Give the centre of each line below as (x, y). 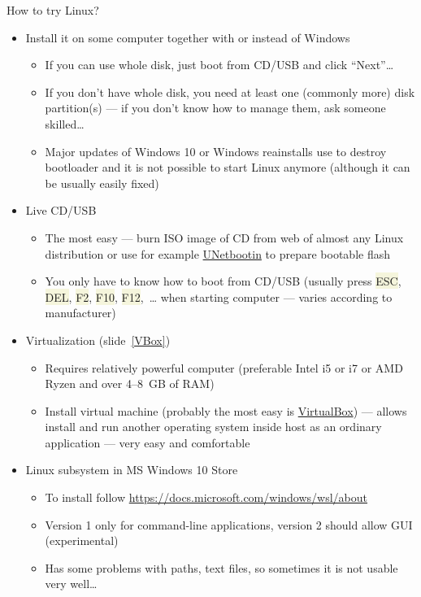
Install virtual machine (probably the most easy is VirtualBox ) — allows (226, 410)
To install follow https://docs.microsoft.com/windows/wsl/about (206, 497)
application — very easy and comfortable (148, 442)
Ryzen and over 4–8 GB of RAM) (130, 383)
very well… (71, 584)
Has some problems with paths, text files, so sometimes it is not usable (221, 567)
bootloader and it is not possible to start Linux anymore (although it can (228, 167)
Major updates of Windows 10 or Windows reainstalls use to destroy (216, 151)
